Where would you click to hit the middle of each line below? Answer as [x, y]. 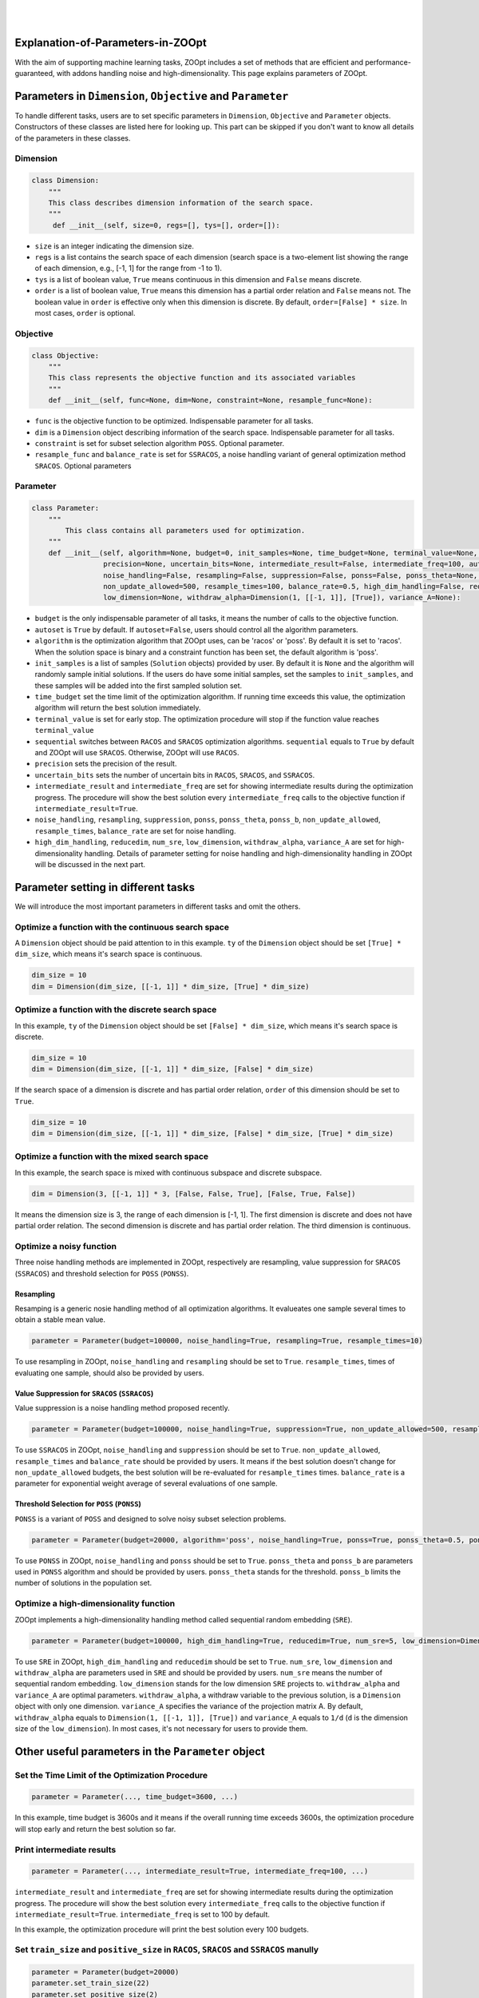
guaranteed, [35, 73]
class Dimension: [65, 181]
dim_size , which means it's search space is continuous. [109, 954]
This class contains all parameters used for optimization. [185, 531]
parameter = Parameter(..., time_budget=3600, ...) [135, 1797]
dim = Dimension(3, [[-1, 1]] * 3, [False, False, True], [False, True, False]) [194, 1194]
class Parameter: [65, 508]
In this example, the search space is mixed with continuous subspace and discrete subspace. [168, 1172]
